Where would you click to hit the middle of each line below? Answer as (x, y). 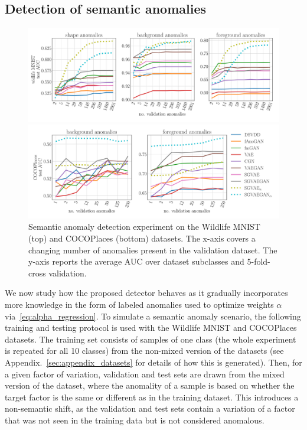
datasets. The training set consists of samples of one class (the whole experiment (151, 339)
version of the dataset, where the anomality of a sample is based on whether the (150, 385)
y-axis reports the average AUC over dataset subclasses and (136, 261)
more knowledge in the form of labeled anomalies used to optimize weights (139, 304)
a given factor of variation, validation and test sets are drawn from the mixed (145, 374)
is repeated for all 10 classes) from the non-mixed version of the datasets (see (144, 351)
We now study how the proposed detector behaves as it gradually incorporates (146, 293)
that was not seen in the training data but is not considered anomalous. (135, 420)
